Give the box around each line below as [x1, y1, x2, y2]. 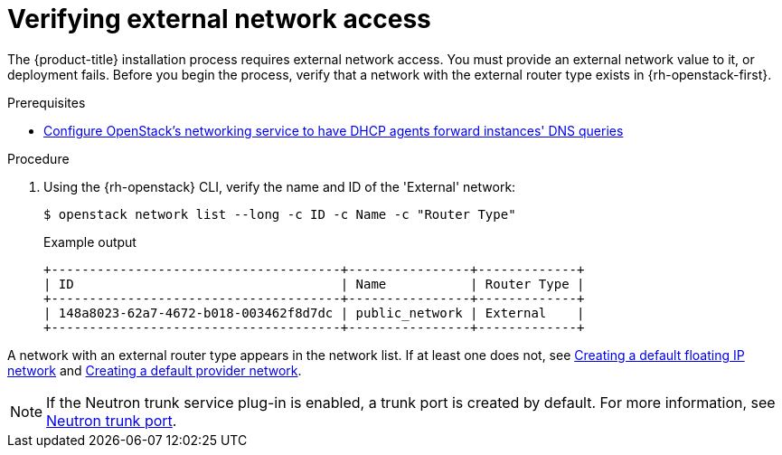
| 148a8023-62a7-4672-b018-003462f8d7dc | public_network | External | [43, 305, 585, 320]
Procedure [7, 150, 70, 166]
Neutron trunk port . [46, 411, 177, 430]
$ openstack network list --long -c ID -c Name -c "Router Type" [43, 206, 516, 222]
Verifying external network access [7, 4, 431, 34]
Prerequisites [7, 94, 86, 110]
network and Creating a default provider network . [7, 362, 302, 378]
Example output [43, 233, 137, 250]
